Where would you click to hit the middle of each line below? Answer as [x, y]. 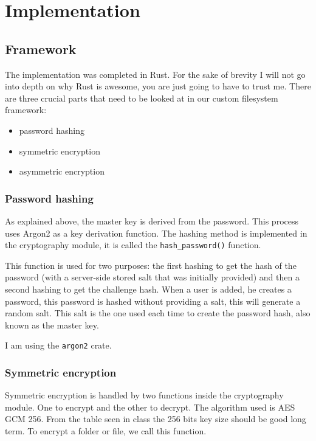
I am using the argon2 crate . [58, 345]
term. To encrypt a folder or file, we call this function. [106, 431]
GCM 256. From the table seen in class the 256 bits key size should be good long [156, 419]
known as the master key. [52, 325]
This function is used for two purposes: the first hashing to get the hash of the [151, 265]
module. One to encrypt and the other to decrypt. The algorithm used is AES [150, 407]
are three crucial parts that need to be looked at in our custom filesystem [142, 98]
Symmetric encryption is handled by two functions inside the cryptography [144, 395]
